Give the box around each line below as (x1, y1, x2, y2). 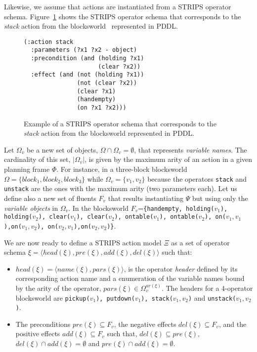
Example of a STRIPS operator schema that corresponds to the (24, 118, 216, 128)
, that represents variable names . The (134, 144, 247, 155)
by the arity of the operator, (15, 282, 101, 293)
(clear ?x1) (77, 87, 116, 95)
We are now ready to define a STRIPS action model (4, 237, 162, 247)
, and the (218, 318, 247, 329)
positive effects (15, 328, 60, 339)
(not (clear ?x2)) (77, 79, 137, 87)
